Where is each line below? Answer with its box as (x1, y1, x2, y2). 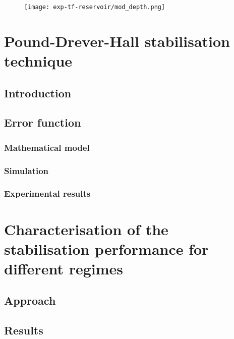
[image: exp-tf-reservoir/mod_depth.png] (24, 4, 165, 11)
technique (4, 50, 73, 71)
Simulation (4, 164, 49, 177)
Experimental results (4, 187, 91, 200)
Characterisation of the (4, 218, 168, 239)
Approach (4, 293, 56, 308)
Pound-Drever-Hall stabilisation (4, 30, 230, 51)
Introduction (4, 85, 72, 100)
